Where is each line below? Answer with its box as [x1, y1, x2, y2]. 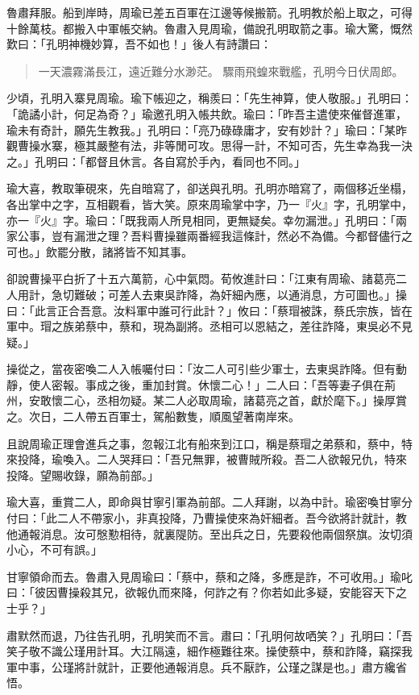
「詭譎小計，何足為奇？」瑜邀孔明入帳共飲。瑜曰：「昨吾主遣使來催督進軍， [6, 105, 407, 122]
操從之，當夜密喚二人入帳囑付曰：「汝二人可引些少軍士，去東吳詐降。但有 [6, 360, 396, 377]
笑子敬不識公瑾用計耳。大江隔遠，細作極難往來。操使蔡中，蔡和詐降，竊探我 [6, 643, 413, 660]
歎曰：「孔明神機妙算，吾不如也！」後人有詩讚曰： [6, 35, 272, 52]
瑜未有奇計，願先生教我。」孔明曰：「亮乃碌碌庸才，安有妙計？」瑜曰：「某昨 [6, 121, 407, 138]
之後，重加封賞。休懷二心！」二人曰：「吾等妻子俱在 [107, 376, 384, 393]
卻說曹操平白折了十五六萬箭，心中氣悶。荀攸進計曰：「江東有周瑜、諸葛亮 [6, 270, 396, 287]
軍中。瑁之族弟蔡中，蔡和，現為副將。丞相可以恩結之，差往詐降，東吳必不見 [6, 318, 413, 335]
